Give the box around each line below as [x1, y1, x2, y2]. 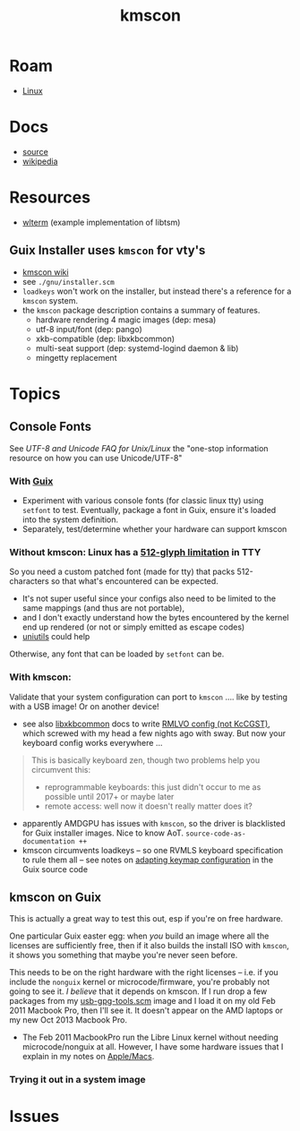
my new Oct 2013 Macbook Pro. [9, 1015, 128, 1025]
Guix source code [21, 863, 88, 874]
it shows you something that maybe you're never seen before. [9, 950, 238, 961]
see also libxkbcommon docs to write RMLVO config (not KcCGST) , [21, 718, 270, 729]
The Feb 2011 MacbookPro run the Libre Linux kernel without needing [21, 1032, 279, 1043]
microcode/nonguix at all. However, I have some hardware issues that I [21, 1041, 284, 1052]
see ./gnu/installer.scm [21, 276, 115, 287]
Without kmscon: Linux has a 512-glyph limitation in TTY [9, 545, 261, 558]
